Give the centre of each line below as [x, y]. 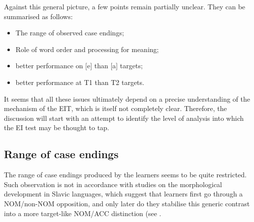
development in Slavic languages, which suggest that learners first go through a [124, 194]
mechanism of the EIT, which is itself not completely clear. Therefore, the [115, 108]
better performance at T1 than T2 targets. [80, 82]
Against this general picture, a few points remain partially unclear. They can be [125, 6]
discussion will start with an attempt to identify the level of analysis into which [124, 118]
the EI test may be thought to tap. [57, 127]
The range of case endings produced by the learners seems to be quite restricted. [125, 175]
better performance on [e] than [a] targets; [79, 66]
